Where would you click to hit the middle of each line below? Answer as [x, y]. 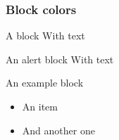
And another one [58, 130]
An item [40, 106]
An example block [45, 83]
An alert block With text [60, 59]
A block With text [45, 36]
